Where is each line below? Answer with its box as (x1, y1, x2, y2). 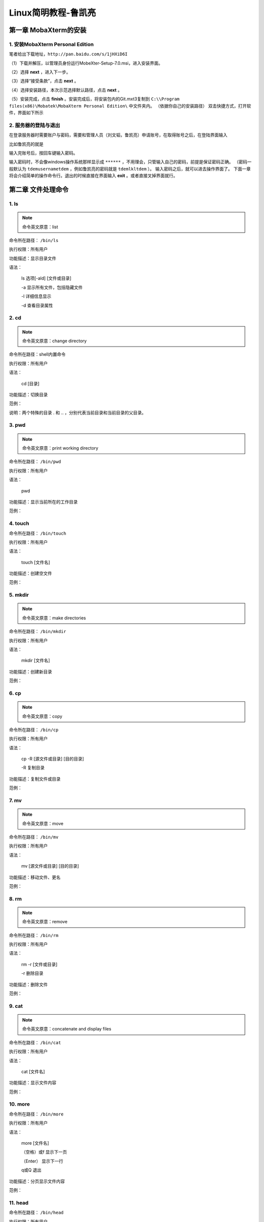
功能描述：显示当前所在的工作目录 (9, 499, 78, 504)
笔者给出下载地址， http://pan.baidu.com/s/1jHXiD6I (9, 51, 128, 57)
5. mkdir (9, 591, 29, 598)
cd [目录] (21, 380, 40, 386)
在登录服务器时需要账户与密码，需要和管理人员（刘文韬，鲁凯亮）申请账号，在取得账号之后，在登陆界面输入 (9, 132, 227, 138)
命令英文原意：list (22, 224, 58, 230)
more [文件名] (21, 1140, 49, 1146)
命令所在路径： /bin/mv (9, 834, 59, 840)
